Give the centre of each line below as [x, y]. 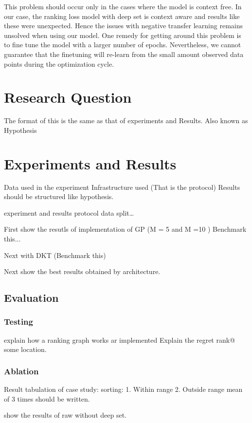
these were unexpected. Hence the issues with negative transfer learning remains [123, 26]
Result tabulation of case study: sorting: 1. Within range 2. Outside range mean [123, 389]
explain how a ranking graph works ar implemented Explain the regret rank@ [120, 340]
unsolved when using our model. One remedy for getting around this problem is [123, 35]
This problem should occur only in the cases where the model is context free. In [123, 6]
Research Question [68, 97]
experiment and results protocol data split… [69, 212]
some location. [25, 349]
